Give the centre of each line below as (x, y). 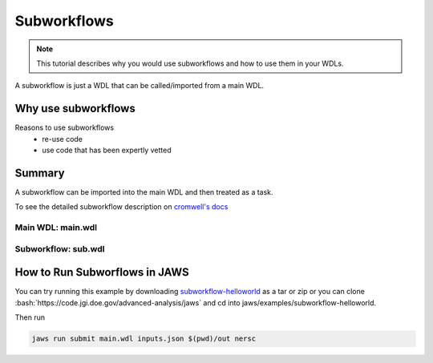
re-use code (63, 139)
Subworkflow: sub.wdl (60, 248)
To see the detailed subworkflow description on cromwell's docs (121, 207)
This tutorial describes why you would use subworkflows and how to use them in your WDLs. (190, 63)
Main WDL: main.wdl (56, 228)
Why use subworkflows (75, 109)
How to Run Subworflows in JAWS (102, 272)
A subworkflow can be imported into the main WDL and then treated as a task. (144, 192)
